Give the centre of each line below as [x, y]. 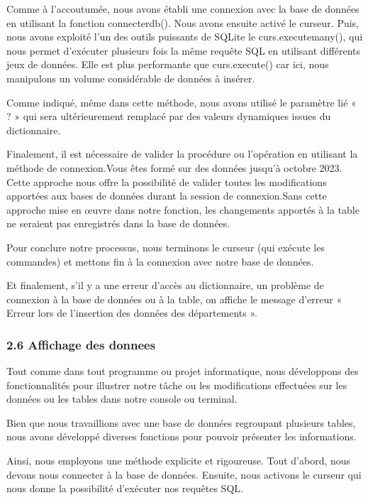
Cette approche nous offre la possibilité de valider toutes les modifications [167, 181]
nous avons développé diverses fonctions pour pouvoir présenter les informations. [182, 436]
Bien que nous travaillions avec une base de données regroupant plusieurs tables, [181, 422]
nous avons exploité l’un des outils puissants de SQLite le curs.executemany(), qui [185, 37]
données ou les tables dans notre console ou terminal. [122, 399]
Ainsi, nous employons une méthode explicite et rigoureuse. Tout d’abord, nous [179, 461]
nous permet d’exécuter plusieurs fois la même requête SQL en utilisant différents [183, 50]
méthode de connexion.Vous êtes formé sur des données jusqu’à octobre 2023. [174, 167]
